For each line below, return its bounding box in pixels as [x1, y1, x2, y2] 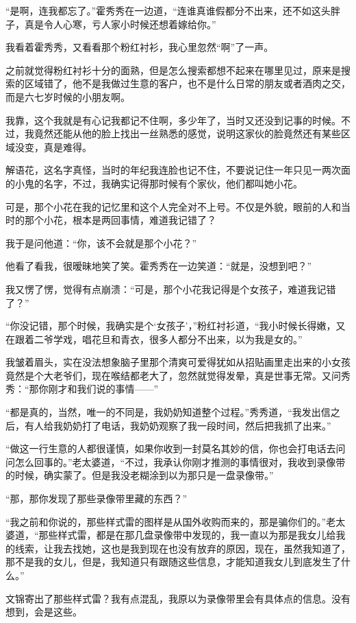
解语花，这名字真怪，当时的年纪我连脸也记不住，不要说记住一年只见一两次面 [5, 163, 351, 177]
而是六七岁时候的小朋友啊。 [5, 89, 130, 104]
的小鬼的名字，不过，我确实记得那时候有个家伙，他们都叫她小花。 [5, 176, 303, 190]
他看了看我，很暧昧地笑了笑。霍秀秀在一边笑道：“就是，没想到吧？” [5, 259, 312, 273]
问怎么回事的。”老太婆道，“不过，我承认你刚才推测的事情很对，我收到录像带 [5, 454, 346, 469]
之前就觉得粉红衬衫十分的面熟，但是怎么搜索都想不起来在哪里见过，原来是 [5, 62, 341, 77]
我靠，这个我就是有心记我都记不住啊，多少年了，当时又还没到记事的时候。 [5, 113, 341, 127]
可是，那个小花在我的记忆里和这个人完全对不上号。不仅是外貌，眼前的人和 [5, 199, 341, 213]
